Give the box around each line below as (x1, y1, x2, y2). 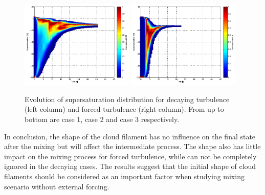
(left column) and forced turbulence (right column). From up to (25, 104, 224, 114)
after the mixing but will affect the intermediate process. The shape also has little (4, 141, 261, 152)
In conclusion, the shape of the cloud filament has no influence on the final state (4, 131, 256, 141)
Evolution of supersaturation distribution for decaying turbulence (25, 93, 230, 104)
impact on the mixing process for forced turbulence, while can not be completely (4, 151, 257, 161)
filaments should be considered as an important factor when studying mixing (4, 170, 245, 181)
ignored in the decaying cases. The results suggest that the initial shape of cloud (4, 161, 256, 172)
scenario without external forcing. (4, 181, 109, 191)
